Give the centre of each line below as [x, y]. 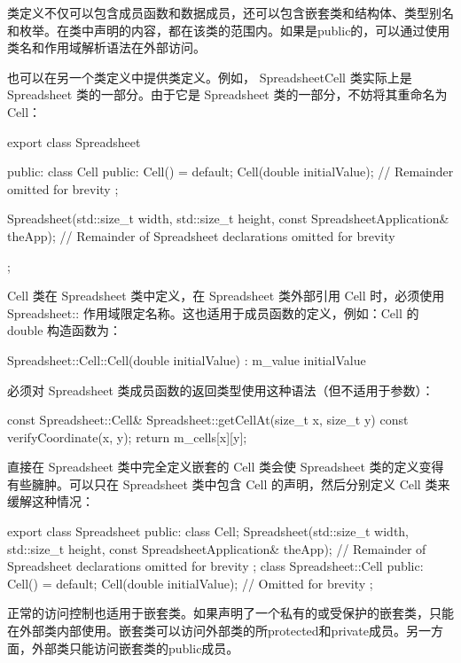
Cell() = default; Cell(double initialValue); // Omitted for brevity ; [190, 583]
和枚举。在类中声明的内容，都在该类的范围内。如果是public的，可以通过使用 [229, 30]
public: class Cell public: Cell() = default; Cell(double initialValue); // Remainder [230, 172]
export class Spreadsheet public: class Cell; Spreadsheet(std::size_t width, [208, 531]
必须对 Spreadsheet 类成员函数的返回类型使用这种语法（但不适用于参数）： [221, 390]
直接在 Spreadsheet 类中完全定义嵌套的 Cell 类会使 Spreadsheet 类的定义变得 [226, 467]
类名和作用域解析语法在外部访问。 [106, 47]
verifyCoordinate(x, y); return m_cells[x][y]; [127, 437]
